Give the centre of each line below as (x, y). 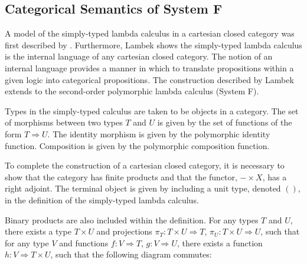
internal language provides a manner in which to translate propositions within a (149, 67)
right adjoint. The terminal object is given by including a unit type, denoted (143, 188)
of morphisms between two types (64, 122)
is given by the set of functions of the (225, 122)
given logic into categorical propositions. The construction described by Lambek (149, 79)
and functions (84, 242)
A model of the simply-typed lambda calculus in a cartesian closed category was (150, 33)
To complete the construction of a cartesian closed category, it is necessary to (145, 165)
